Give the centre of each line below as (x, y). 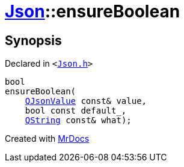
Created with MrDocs (47, 139)
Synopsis (33, 40)
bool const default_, (76, 111)
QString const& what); (78, 120)
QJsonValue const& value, (86, 101)
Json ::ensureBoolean (93, 11)
